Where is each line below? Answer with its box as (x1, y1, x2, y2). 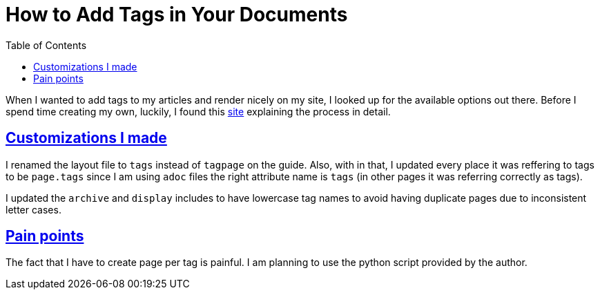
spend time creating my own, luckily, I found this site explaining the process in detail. (6, 105, 391, 117)
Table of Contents (6, 39, 87, 51)
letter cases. (6, 203, 61, 216)
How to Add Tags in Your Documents (6, 3, 348, 26)
